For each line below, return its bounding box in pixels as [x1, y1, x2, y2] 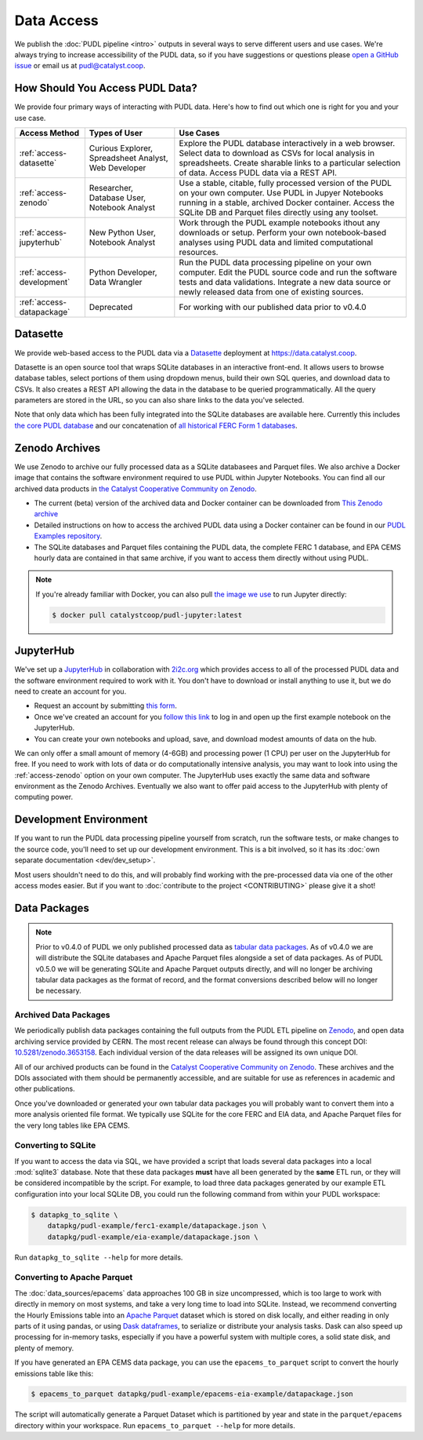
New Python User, [89, 228, 156, 239]
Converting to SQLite [14, 1140, 96, 1151]
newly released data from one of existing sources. [179, 286, 364, 297]
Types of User [89, 128, 143, 139]
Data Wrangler [89, 277, 143, 288]
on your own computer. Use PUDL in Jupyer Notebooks [179, 188, 384, 199]
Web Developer [89, 162, 146, 173]
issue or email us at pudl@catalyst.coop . [14, 61, 146, 71]
